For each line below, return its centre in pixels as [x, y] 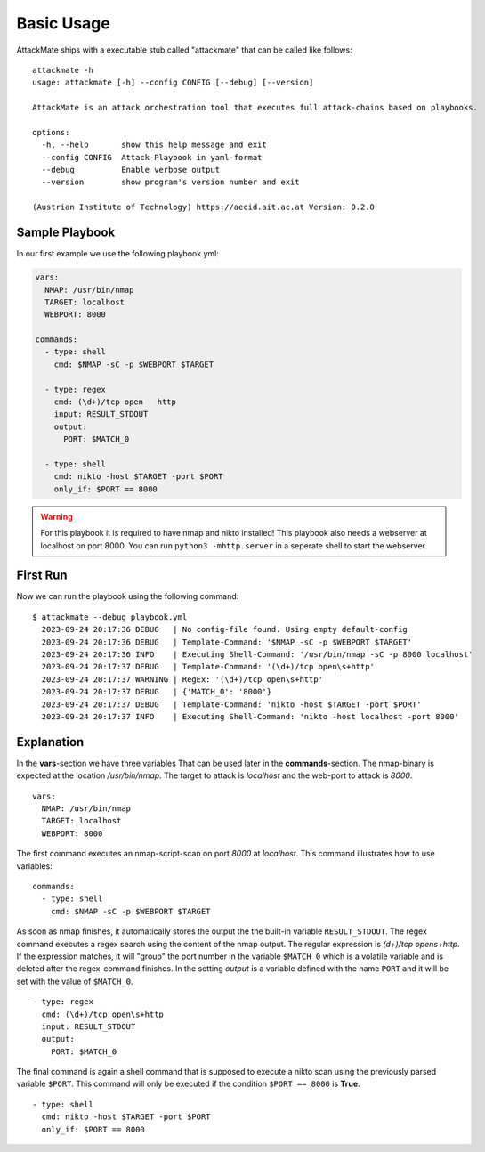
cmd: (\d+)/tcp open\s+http [103, 1014]
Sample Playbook [66, 233]
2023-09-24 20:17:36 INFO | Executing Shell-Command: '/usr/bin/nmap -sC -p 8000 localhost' [257, 654]
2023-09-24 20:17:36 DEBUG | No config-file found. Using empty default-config [225, 629]
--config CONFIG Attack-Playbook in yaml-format [152, 157]
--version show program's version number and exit [170, 182]
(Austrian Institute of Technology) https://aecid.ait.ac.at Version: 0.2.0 [204, 207]
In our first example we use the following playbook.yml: [118, 254]
